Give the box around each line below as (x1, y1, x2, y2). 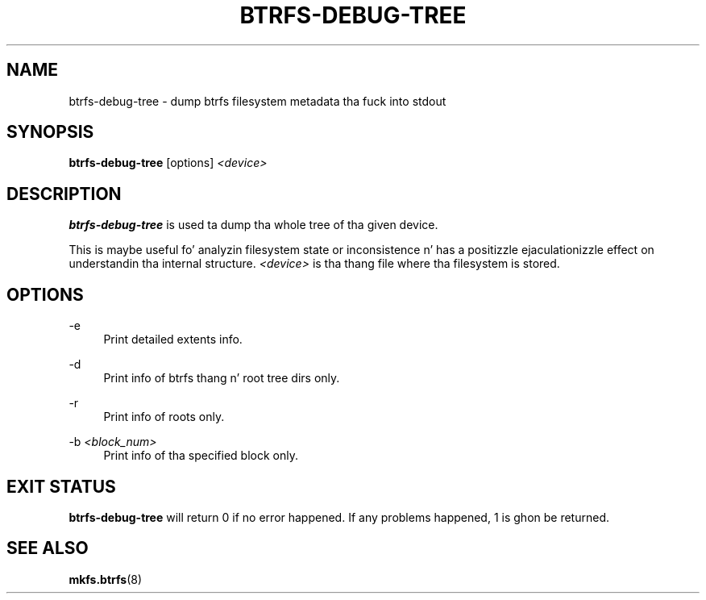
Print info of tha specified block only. (103, 448, 298, 463)
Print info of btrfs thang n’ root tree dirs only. (103, 371, 340, 385)
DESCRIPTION (6, 183, 122, 204)
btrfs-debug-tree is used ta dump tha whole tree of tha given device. (69, 218, 438, 232)
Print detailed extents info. (103, 332, 243, 347)
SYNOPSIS (6, 122, 94, 143)
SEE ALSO (6, 538, 89, 559)
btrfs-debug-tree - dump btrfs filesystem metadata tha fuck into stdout (69, 94, 446, 108)
